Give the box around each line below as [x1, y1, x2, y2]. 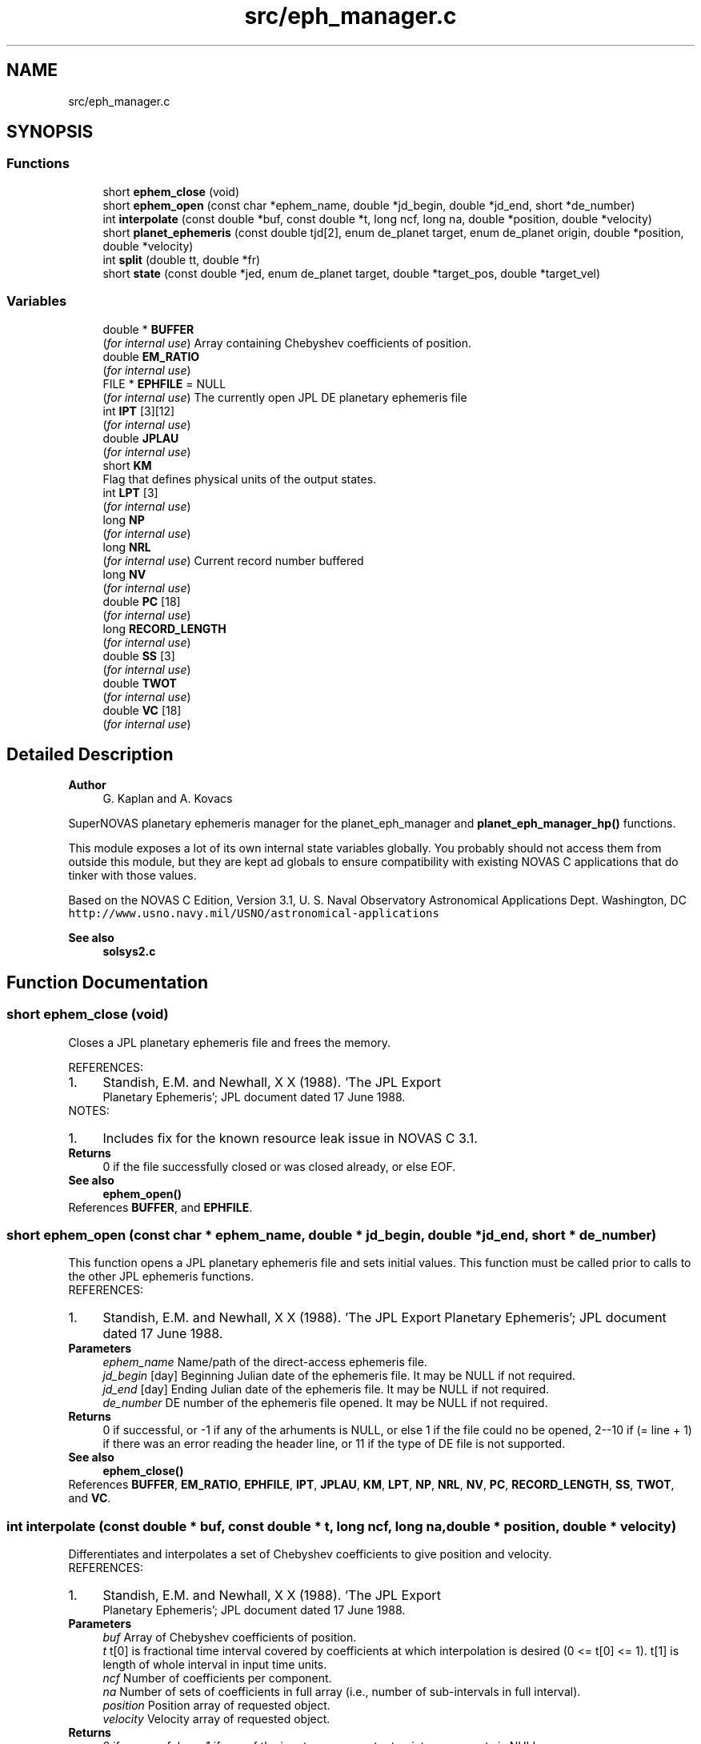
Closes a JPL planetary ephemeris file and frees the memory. [68, 1035, 391, 1049]
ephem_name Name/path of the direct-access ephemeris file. [102, 1355, 427, 1369]
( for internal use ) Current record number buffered [102, 553, 364, 567]
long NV [102, 567, 146, 581]
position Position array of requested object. [102, 1698, 330, 1713]
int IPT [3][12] [102, 403, 175, 418]
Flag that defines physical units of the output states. [102, 471, 377, 486]
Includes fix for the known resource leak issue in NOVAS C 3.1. [102, 1129, 478, 1146]
